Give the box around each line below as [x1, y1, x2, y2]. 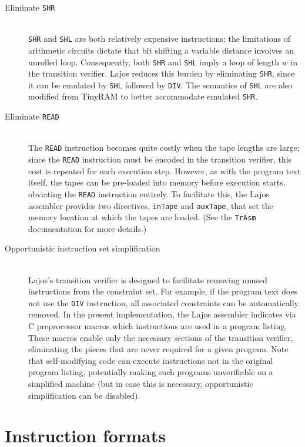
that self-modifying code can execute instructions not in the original [28, 354, 273, 366]
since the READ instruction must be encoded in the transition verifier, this [28, 153, 292, 165]
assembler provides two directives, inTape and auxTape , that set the [28, 199, 273, 211]
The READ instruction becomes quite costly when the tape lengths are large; [28, 141, 300, 154]
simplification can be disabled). [28, 389, 140, 401]
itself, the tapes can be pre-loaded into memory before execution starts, [28, 176, 286, 188]
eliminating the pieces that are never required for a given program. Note [28, 343, 289, 355]
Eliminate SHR [5, 1, 55, 13]
